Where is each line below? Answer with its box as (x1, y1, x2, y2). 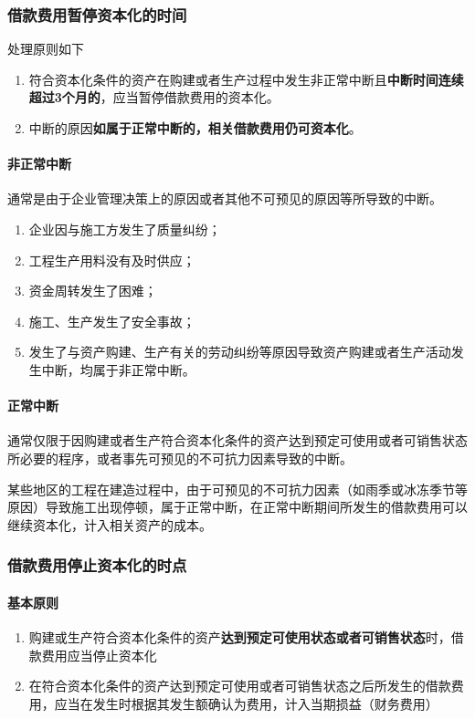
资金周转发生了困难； (28, 281, 157, 300)
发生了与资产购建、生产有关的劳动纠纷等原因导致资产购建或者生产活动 (28, 342, 451, 361)
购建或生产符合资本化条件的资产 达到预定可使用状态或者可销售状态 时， (28, 627, 451, 646)
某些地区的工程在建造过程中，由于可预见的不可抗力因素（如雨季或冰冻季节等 (7, 479, 468, 498)
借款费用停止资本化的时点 (7, 554, 187, 577)
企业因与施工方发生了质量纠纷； (28, 219, 221, 238)
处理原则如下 (7, 39, 84, 58)
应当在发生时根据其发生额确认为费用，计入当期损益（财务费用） (54, 693, 438, 713)
